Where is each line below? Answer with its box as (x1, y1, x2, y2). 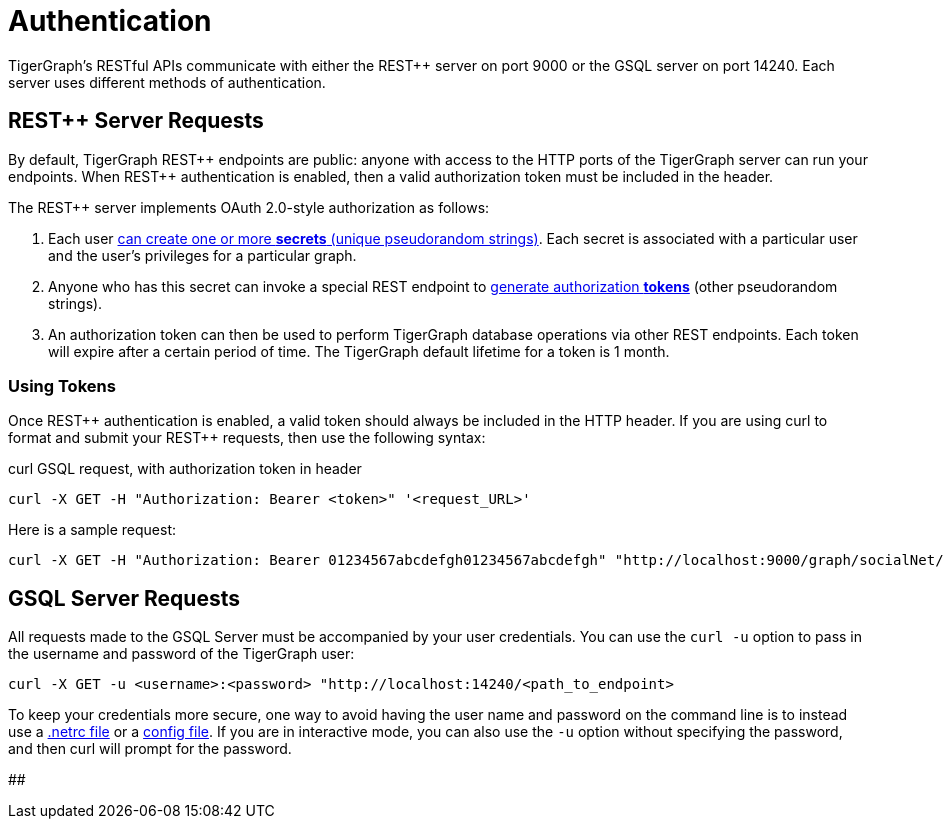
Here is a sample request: (8, 521, 177, 539)
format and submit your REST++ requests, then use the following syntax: (8, 429, 486, 447)
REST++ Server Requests (8, 108, 264, 134)
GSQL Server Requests (8, 585, 240, 611)
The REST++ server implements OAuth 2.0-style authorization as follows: (8, 198, 490, 216)
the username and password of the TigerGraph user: (8, 645, 355, 663)
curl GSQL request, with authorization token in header (8, 460, 362, 478)
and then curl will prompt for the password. (8, 740, 292, 758)
